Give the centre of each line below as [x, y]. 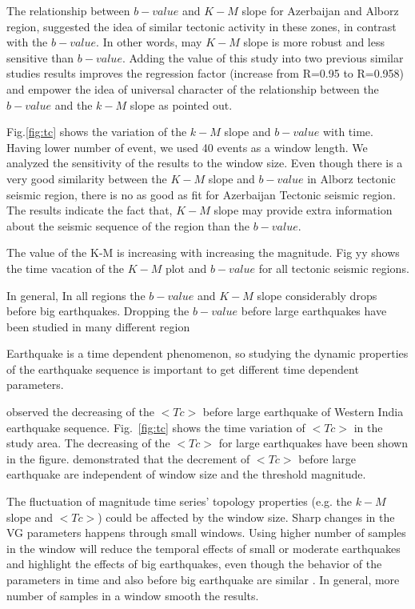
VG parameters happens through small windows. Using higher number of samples [206, 533]
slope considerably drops [317, 295]
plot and [186, 268]
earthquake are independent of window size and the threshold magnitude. [186, 474]
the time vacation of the [65, 268]
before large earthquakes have [314, 311]
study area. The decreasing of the [88, 443]
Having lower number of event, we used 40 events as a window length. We [187, 147]
